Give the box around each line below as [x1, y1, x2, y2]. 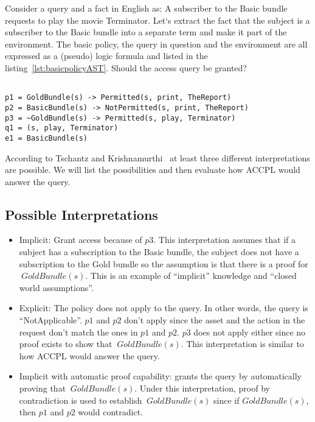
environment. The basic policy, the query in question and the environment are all [5, 37, 308, 50]
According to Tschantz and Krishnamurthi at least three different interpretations [5, 151, 310, 164]
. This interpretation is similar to [181, 337, 304, 350]
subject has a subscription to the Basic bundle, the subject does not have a [19, 245, 299, 258]
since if [213, 393, 240, 406]
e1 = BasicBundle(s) [5, 133, 88, 142]
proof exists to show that [19, 337, 112, 350]
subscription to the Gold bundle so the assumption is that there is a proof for [19, 257, 308, 270]
